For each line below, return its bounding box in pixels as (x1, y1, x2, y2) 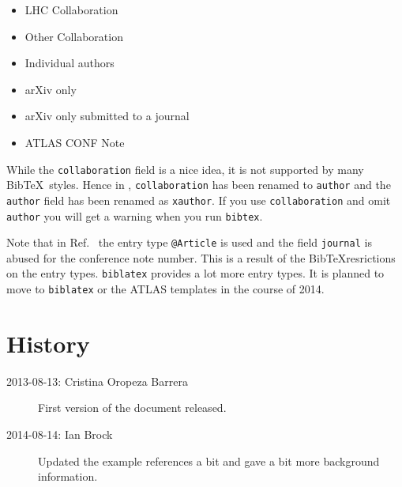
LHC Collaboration (24, 2, 118, 17)
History (6, 327, 90, 359)
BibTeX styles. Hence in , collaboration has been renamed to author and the (6, 176, 391, 193)
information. (38, 468, 98, 485)
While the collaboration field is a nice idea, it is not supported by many (6, 160, 364, 177)
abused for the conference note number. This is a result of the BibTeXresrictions (6, 249, 396, 266)
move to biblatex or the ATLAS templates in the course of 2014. (6, 281, 325, 297)
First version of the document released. (38, 399, 227, 416)
